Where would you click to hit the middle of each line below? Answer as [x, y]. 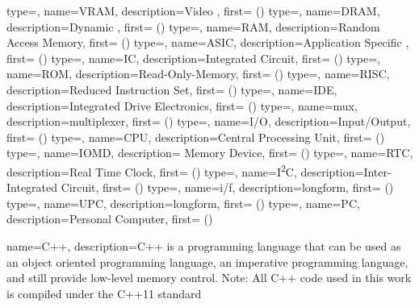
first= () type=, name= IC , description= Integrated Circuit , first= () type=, [193, 58]
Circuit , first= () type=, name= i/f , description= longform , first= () [227, 187]
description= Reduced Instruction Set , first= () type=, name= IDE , [172, 89]
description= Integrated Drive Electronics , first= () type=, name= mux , [182, 105]
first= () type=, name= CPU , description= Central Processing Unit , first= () [196, 137]
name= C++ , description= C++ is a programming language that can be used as [204, 245]
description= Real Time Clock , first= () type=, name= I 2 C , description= [185, 170]
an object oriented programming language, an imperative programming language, [207, 261]
